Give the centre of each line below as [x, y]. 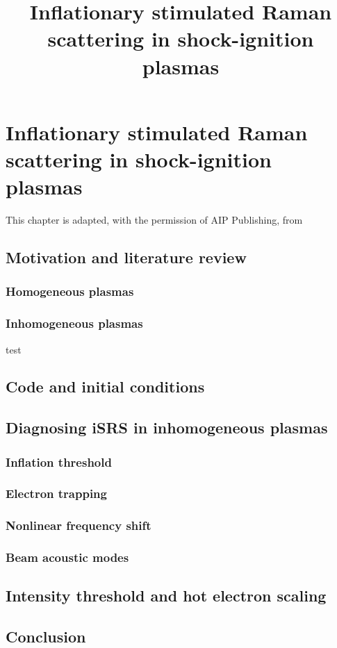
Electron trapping [56, 493]
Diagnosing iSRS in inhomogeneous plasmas [167, 427]
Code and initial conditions [105, 387]
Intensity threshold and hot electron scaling [166, 596]
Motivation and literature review [126, 257]
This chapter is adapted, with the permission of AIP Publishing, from [154, 220]
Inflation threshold [59, 462]
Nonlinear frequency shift [79, 525]
